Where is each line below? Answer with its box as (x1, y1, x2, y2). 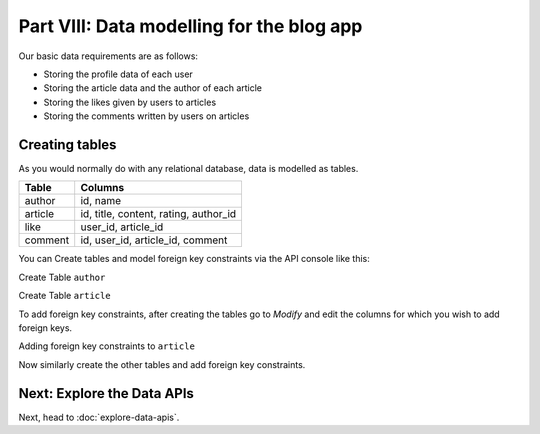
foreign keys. (18, 321, 73, 334)
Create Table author (18, 271, 106, 283)
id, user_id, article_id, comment (80, 233, 228, 247)
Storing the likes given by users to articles (43, 96, 217, 108)
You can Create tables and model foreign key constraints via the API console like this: (18, 253, 370, 265)
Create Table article (18, 290, 111, 302)
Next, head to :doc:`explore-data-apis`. (18, 411, 180, 423)
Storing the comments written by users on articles (43, 110, 250, 122)
